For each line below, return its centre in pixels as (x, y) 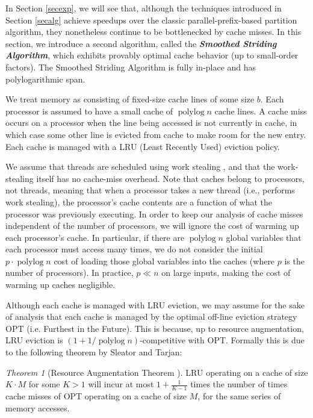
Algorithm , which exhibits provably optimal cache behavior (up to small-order (152, 55)
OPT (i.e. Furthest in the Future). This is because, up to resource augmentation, (155, 328)
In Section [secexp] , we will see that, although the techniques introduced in (144, 8)
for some (44, 384)
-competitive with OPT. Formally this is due (222, 340)
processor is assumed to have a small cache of (89, 111)
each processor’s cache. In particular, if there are (95, 237)
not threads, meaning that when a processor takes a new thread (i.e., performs (150, 190)
